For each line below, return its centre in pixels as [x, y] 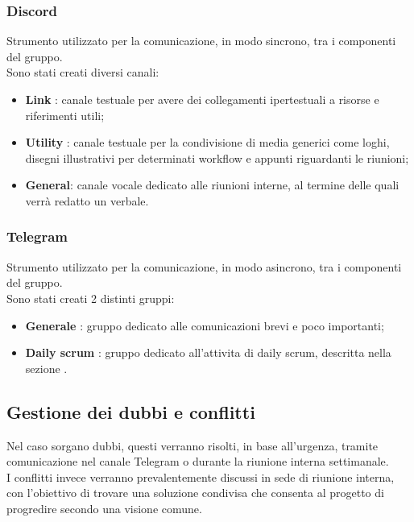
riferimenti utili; [65, 115]
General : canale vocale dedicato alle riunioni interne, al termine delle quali [212, 185]
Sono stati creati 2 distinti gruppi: [91, 298]
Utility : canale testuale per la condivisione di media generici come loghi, [207, 142]
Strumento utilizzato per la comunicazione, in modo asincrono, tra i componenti [204, 266]
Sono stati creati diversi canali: [83, 72]
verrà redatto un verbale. [87, 200]
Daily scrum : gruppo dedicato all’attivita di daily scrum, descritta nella [208, 352]
